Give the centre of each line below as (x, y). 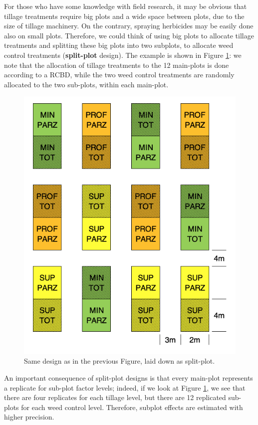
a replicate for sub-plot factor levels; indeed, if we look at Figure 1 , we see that (125, 387)
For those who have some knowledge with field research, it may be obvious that (126, 6)
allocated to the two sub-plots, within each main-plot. (86, 84)
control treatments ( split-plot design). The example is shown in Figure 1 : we (123, 55)
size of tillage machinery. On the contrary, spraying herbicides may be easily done (129, 26)
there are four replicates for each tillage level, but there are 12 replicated (115, 397)
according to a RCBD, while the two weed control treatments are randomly (119, 75)
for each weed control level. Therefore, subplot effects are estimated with (132, 407)
